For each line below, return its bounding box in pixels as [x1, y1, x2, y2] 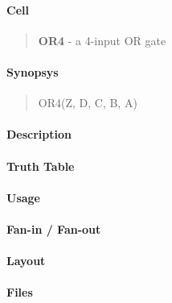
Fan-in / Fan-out [6, 220, 101, 237]
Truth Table [6, 157, 75, 174]
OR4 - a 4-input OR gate [38, 31, 166, 48]
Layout [6, 252, 46, 269]
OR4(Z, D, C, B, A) [38, 94, 137, 111]
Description [6, 126, 72, 143]
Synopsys [6, 63, 59, 80]
